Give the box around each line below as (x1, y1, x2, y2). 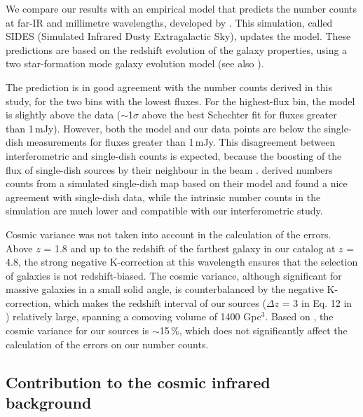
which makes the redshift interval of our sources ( (54, 295, 266, 310)
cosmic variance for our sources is (6, 323, 149, 338)
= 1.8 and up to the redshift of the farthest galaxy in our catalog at (43, 240, 336, 255)
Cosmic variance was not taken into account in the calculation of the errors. (6, 226, 331, 241)
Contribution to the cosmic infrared (6, 371, 270, 392)
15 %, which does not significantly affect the (159, 323, 348, 338)
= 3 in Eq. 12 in (282, 295, 352, 310)
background (6, 392, 92, 413)
